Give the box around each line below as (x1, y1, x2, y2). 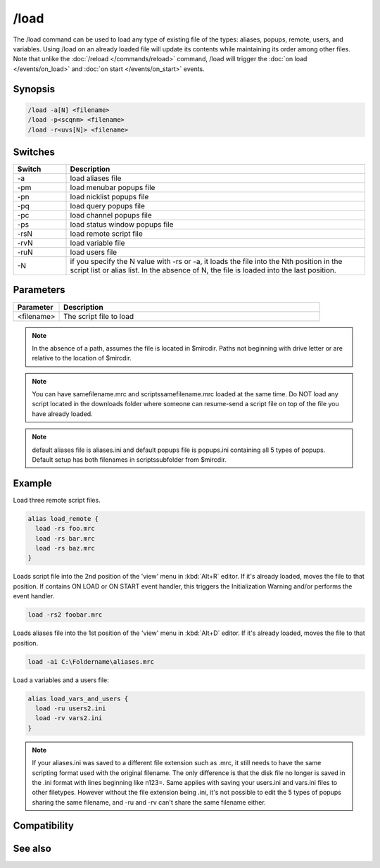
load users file (70, 247, 118, 257)
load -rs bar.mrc (35, 534, 95, 542)
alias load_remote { (27, 515, 99, 522)
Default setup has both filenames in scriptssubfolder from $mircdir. (32, 455, 227, 464)
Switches (13, 146, 56, 158)
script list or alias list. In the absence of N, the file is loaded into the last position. (70, 265, 337, 275)
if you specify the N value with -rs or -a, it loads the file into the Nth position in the (70, 257, 343, 266)
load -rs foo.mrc (35, 524, 95, 533)
